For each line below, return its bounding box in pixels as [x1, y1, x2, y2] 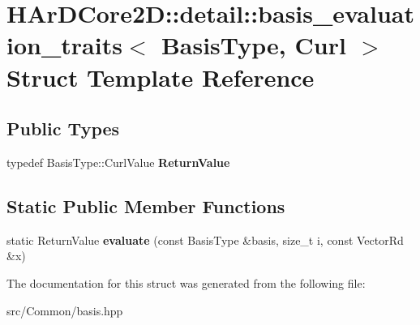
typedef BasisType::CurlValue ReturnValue [6, 153, 230, 170]
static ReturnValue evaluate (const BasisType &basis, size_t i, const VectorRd [6, 231, 404, 248]
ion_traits [6, 28, 122, 62]
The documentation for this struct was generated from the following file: [6, 274, 366, 291]
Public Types [6, 116, 120, 141]
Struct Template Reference [6, 60, 315, 93]
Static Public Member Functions [6, 193, 285, 218]
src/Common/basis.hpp [6, 301, 123, 319]
